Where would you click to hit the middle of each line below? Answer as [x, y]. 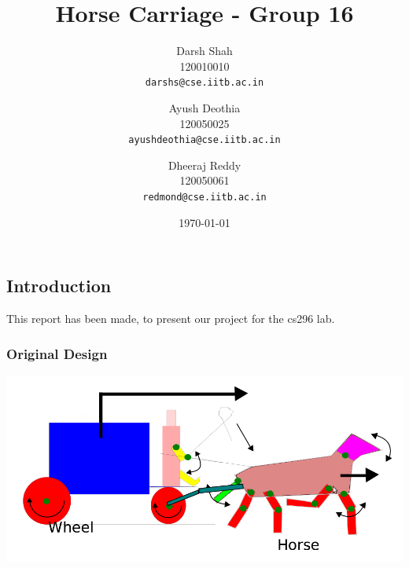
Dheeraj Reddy [204, 165]
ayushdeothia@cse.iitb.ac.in [204, 140]
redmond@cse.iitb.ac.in [204, 197]
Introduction [59, 286]
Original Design [57, 353]
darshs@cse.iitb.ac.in [204, 83]
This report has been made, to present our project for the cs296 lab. [171, 319]
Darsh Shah [204, 51]
